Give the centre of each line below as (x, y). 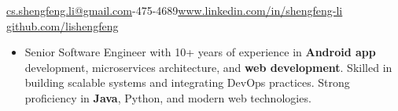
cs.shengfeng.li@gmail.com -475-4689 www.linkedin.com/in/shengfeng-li (175, 10)
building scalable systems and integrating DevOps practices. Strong (187, 82)
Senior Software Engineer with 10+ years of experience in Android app (200, 52)
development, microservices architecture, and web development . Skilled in (208, 67)
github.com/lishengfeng (63, 25)
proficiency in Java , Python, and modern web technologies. (168, 97)
